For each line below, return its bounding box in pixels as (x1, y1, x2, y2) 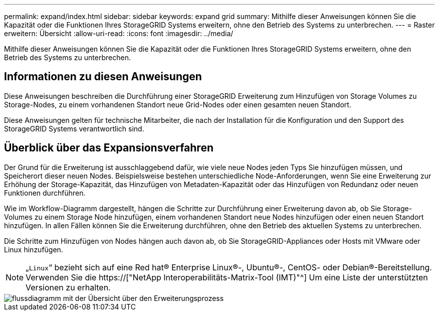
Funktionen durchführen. (4, 188, 86, 197)
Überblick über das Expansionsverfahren (4, 141, 213, 154)
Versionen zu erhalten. (26, 282, 111, 292)
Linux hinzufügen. (4, 245, 63, 254)
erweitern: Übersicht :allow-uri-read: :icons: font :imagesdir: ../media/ (4, 29, 234, 38)
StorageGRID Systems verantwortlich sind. (4, 124, 144, 133)
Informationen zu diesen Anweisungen (4, 70, 202, 83)
